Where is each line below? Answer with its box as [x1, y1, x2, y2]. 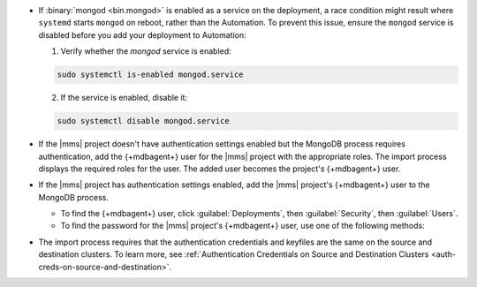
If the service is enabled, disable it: [60, 93, 188, 103]
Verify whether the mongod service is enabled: [60, 46, 231, 57]
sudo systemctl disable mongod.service [57, 116, 230, 126]
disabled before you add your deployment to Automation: [38, 29, 246, 40]
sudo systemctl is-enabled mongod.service [57, 70, 244, 79]
